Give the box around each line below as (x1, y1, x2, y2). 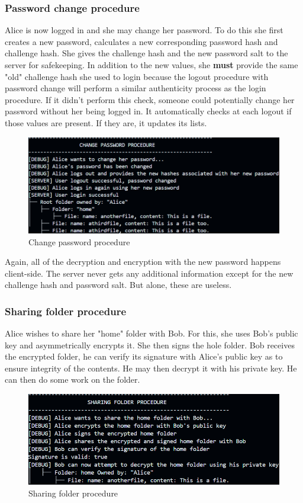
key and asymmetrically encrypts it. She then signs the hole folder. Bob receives (5, 338, 295, 351)
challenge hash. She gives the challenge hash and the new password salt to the (5, 47, 288, 59)
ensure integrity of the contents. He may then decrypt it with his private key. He (5, 361, 297, 374)
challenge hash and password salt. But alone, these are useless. (5, 278, 232, 291)
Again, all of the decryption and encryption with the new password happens (5, 255, 281, 268)
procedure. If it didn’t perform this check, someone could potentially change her (5, 93, 295, 105)
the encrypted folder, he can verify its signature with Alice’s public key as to (5, 350, 283, 363)
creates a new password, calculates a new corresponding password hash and (5, 35, 278, 47)
